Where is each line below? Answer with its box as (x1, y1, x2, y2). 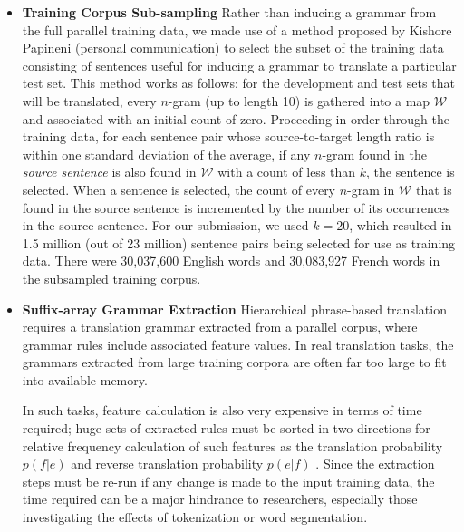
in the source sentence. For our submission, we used (22, 216, 309, 235)
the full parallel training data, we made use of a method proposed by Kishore (22, 20, 452, 39)
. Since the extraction (315, 454, 435, 473)
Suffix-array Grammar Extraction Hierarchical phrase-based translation (22, 299, 447, 318)
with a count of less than (217, 162, 356, 181)
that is (415, 179, 452, 198)
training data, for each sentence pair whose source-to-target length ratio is (22, 127, 435, 146)
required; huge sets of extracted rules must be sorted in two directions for (22, 419, 430, 438)
